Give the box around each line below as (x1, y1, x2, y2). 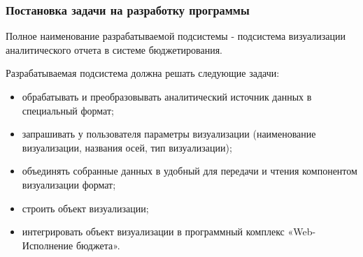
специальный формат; (22, 103, 114, 117)
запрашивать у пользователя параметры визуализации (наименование (22, 126, 316, 141)
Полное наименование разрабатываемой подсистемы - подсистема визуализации (6, 29, 346, 43)
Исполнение (22, 237, 73, 252)
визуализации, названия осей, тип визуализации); (22, 140, 232, 154)
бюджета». (76, 237, 120, 252)
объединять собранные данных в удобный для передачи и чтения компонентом (22, 163, 357, 178)
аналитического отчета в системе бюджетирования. (6, 42, 222, 57)
